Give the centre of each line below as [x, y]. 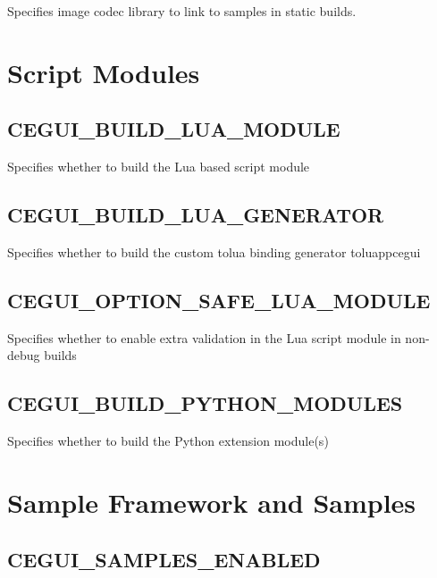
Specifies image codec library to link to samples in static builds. [182, 11]
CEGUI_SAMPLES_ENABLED [164, 559]
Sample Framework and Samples [212, 502]
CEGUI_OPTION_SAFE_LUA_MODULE [219, 300]
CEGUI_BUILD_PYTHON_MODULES [205, 403]
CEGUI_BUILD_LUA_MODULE [174, 129]
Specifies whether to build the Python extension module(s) [168, 441]
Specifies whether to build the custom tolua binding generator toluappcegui [214, 251]
